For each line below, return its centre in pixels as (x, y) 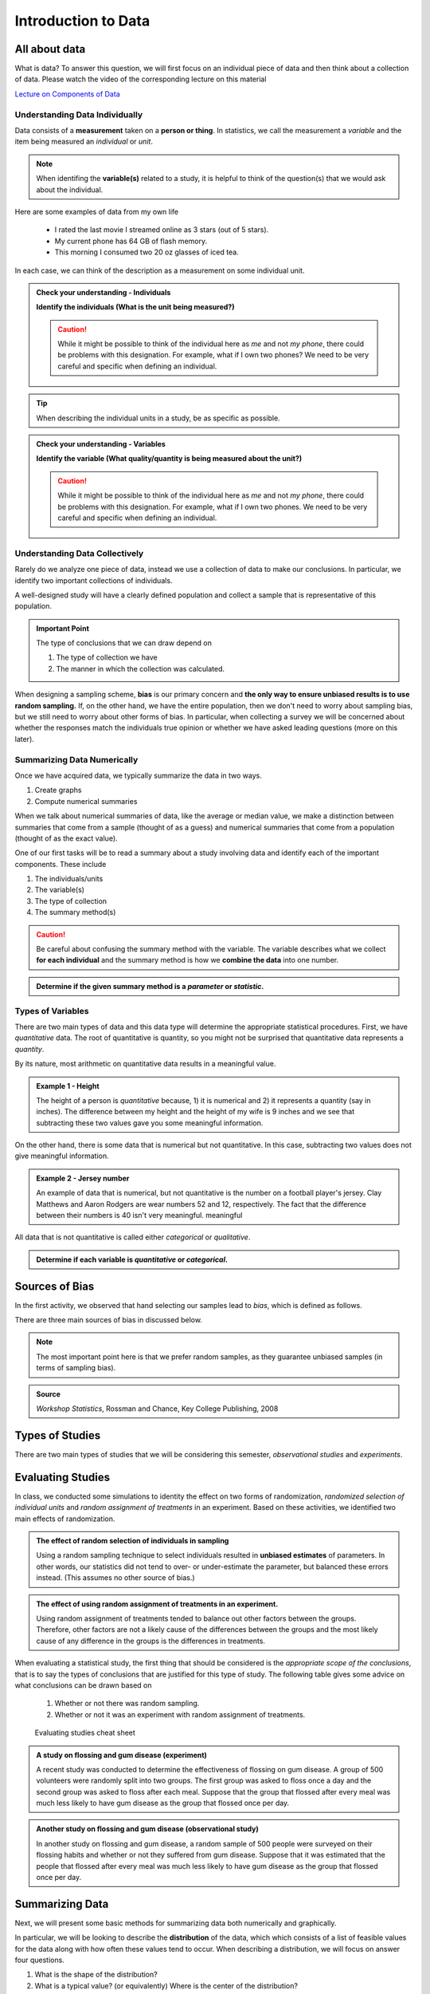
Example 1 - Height (68, 1086)
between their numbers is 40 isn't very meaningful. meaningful (139, 1216)
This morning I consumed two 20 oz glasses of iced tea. (147, 252)
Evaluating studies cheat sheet (85, 1733)
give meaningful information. (62, 1156)
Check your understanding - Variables (101, 444)
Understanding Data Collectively (79, 553)
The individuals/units (69, 879)
